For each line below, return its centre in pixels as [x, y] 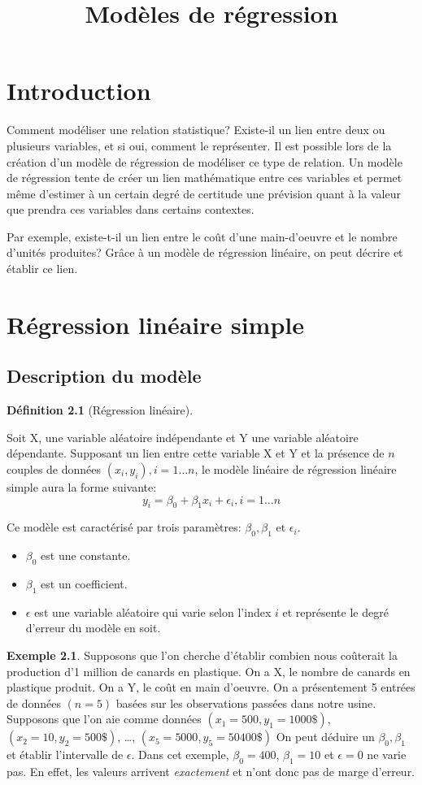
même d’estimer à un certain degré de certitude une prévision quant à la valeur [204, 193]
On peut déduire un [325, 737]
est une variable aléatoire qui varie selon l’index [153, 612]
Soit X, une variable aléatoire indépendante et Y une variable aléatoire [183, 437]
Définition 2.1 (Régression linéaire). [100, 410]
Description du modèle [104, 376]
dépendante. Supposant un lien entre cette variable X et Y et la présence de [196, 453]
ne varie [387, 755]
